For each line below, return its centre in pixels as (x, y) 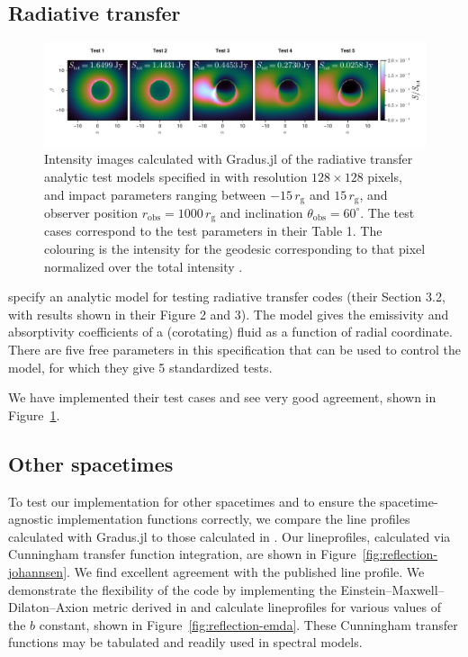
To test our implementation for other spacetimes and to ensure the (192, 501)
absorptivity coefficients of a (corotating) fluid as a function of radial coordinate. (230, 332)
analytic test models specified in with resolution (176, 176)
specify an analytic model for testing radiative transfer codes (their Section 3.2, (227, 297)
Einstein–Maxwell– (392, 589)
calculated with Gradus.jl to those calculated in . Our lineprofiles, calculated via (229, 536)
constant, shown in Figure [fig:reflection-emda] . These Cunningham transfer (248, 624)
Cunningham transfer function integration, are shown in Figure (182, 554)
